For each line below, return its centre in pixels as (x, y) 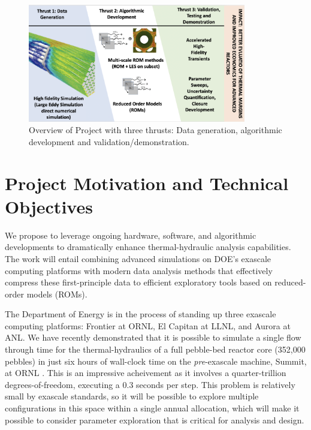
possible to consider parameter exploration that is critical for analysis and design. (155, 420)
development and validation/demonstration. (109, 141)
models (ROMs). (57, 294)
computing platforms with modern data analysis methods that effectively (139, 270)
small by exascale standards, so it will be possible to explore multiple (132, 396)
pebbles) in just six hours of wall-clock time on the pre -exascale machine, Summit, (156, 361)
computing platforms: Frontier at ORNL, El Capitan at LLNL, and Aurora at (148, 325)
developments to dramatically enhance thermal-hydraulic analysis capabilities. (148, 247)
